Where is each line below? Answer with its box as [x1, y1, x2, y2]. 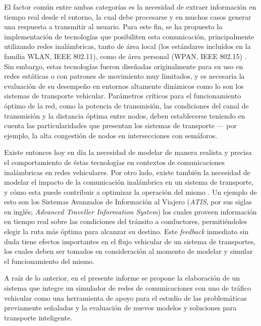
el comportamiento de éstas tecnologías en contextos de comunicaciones [4, 156, 225, 167]
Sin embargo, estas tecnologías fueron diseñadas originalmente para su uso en [4, 61, 243, 71]
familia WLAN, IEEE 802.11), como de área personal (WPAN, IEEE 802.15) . [4, 50, 247, 61]
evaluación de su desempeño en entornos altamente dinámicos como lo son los [4, 80, 244, 91]
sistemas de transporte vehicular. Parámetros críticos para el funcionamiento [4, 90, 241, 101]
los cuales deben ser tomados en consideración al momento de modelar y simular [4, 246, 253, 256]
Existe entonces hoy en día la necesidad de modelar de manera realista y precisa [4, 147, 252, 157]
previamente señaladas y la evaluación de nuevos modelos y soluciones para [4, 302, 237, 313]
